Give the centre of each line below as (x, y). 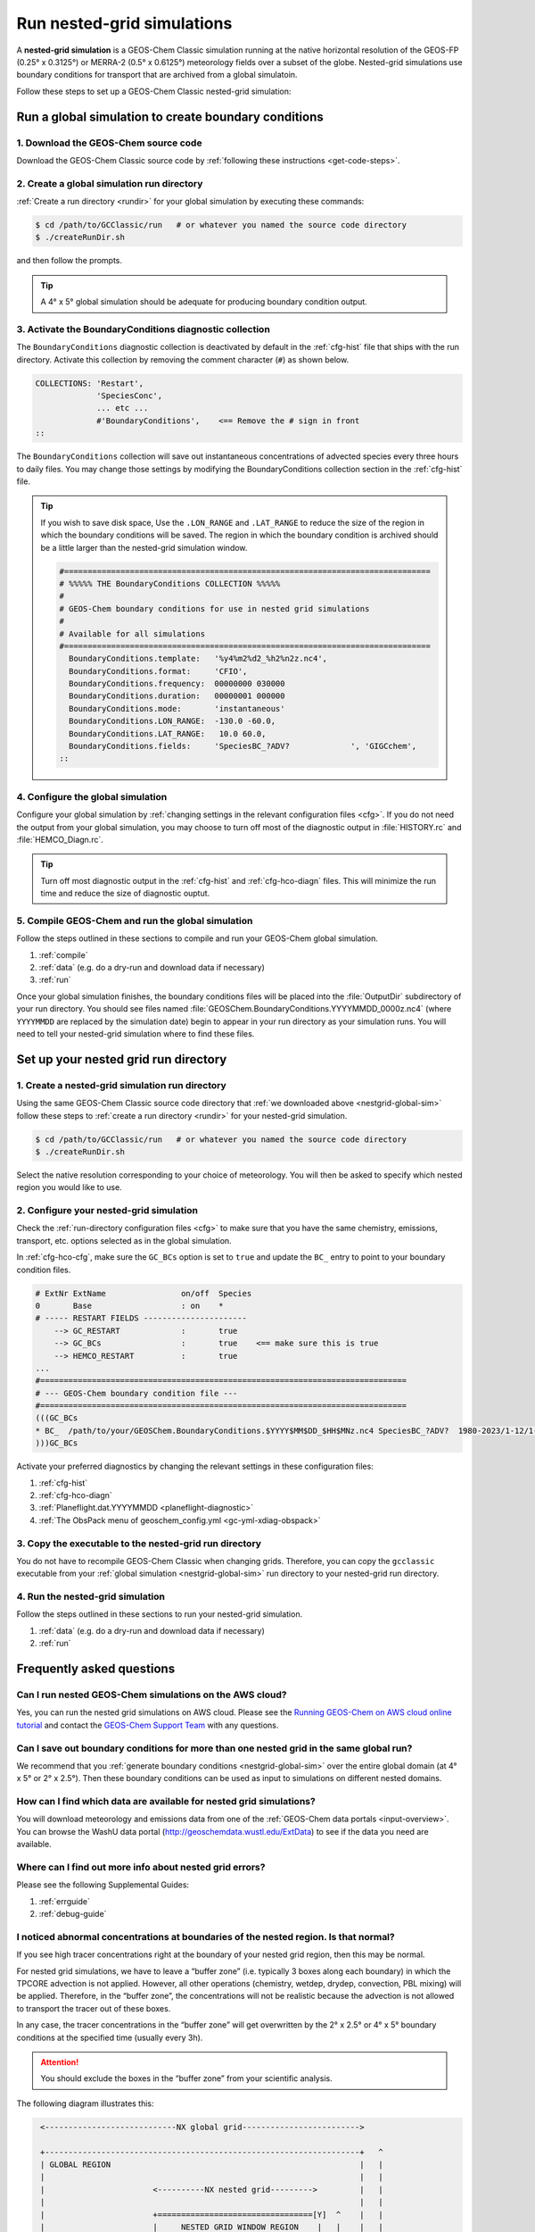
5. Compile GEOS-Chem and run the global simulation (135, 920)
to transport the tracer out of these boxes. (94, 2008)
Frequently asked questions (96, 1669)
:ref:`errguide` (65, 1901)
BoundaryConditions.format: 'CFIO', (158, 671)
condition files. (44, 1270)
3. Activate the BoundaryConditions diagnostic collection (144, 329)
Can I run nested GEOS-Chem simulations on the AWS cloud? (152, 1695)
